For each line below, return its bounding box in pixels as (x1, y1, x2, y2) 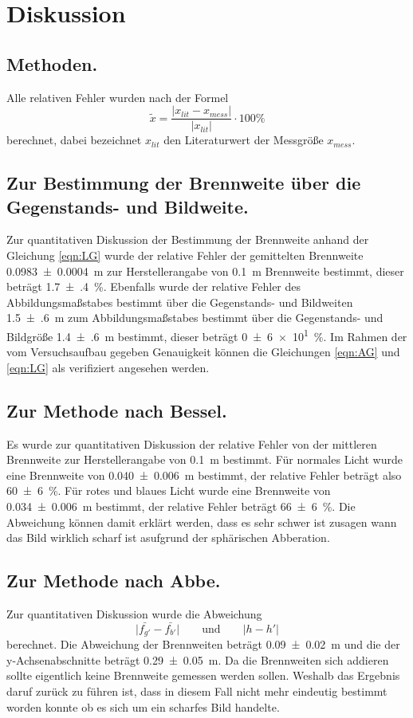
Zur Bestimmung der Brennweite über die (6, 171, 361, 195)
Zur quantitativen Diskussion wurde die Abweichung (6, 605, 262, 622)
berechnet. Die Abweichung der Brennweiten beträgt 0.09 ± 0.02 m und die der (6, 636, 400, 653)
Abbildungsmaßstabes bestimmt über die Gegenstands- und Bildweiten (6, 293, 353, 310)
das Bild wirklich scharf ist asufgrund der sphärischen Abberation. (6, 529, 330, 546)
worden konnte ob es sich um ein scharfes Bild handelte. (6, 698, 280, 715)
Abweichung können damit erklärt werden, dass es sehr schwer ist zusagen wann (6, 513, 397, 530)
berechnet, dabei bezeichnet (6, 131, 142, 148)
